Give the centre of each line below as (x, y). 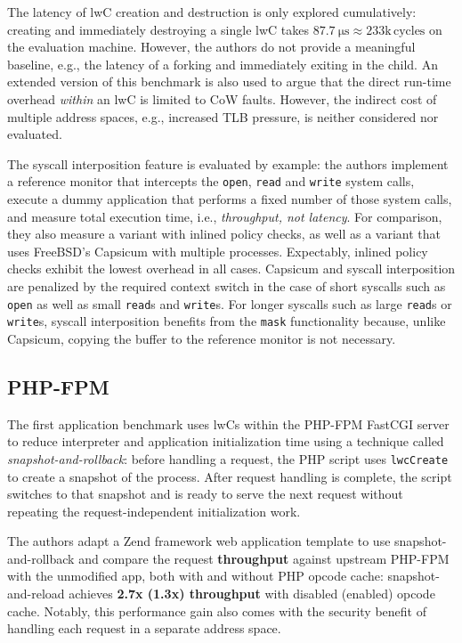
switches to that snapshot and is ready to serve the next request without (205, 494)
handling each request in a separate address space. (144, 628)
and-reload (36, 594)
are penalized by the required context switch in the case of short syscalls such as (227, 285)
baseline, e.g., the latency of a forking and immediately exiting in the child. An (223, 64)
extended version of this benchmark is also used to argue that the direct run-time (229, 81)
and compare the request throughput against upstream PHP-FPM (264, 558)
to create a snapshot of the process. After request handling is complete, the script (230, 476)
